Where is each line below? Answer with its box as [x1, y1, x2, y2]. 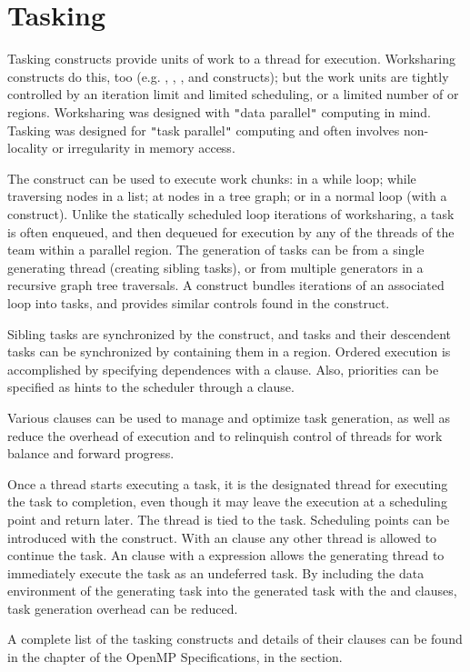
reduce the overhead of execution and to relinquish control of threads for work [7, 426, 443, 445]
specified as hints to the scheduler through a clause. [7, 377, 295, 396]
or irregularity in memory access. [52, 138, 235, 157]
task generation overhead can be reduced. [7, 598, 238, 617]
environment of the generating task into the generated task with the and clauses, [7, 581, 457, 600]
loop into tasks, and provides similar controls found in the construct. [7, 293, 390, 312]
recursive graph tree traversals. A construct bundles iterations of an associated [7, 276, 445, 295]
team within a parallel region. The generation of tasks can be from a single [7, 240, 425, 259]
